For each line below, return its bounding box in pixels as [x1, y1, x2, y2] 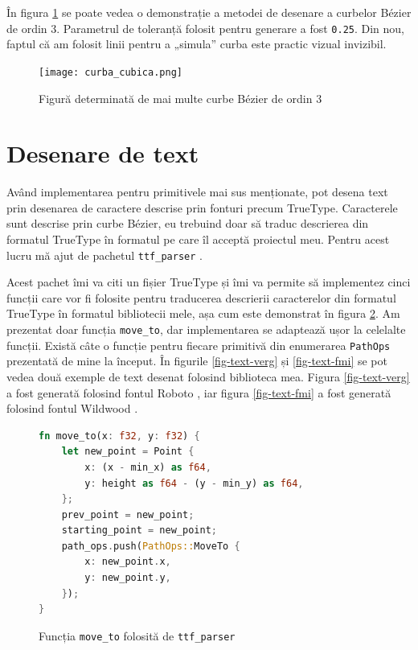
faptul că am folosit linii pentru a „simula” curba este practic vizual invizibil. [6, 35, 387, 52]
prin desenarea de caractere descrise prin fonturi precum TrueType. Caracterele [6, 199, 398, 216]
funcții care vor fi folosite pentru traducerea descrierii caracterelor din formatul [6, 289, 396, 306]
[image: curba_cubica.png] [39, 66, 182, 78]
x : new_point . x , [84, 556, 171, 568]
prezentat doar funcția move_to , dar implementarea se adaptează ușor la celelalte [6, 321, 406, 338]
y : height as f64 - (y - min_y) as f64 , [84, 477, 304, 489]
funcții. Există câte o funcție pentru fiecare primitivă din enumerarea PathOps [6, 336, 391, 353]
